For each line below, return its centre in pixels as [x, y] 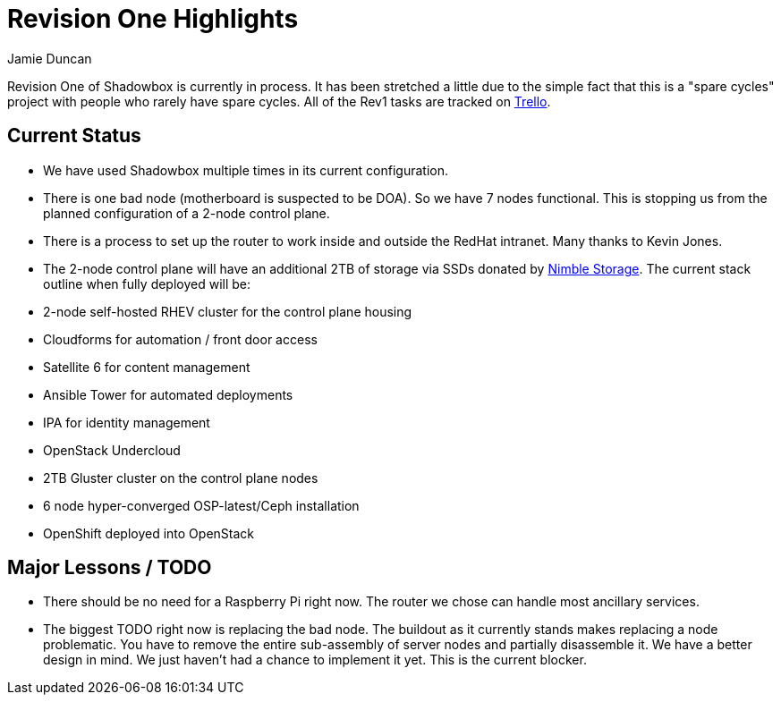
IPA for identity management [127, 422]
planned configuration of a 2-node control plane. [187, 213]
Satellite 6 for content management [147, 367]
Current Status [74, 136]
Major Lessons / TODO [110, 568]
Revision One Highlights [153, 19]
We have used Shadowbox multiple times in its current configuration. [246, 170]
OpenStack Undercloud [112, 450]
